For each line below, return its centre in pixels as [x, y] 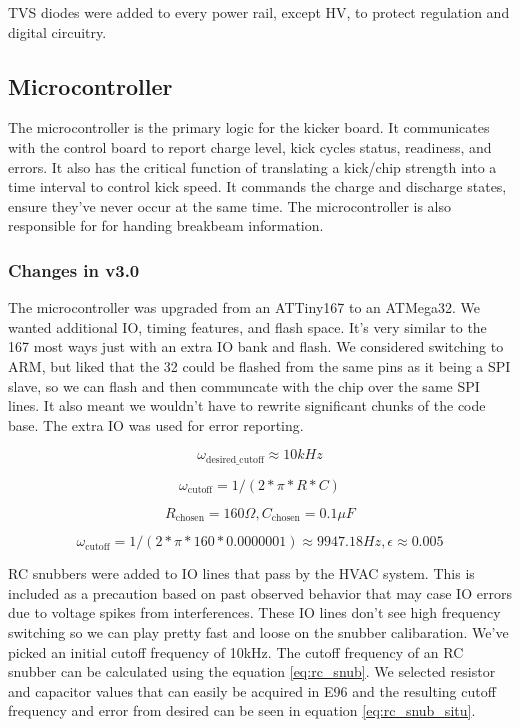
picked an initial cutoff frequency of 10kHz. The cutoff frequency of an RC [236, 651]
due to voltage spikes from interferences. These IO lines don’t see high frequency [254, 612]
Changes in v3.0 [74, 269]
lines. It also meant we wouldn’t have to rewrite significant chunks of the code [247, 405]
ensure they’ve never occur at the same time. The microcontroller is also [230, 205]
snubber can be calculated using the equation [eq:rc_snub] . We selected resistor [252, 671]
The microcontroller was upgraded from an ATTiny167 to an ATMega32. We [244, 307]
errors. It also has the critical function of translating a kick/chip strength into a [252, 166]
